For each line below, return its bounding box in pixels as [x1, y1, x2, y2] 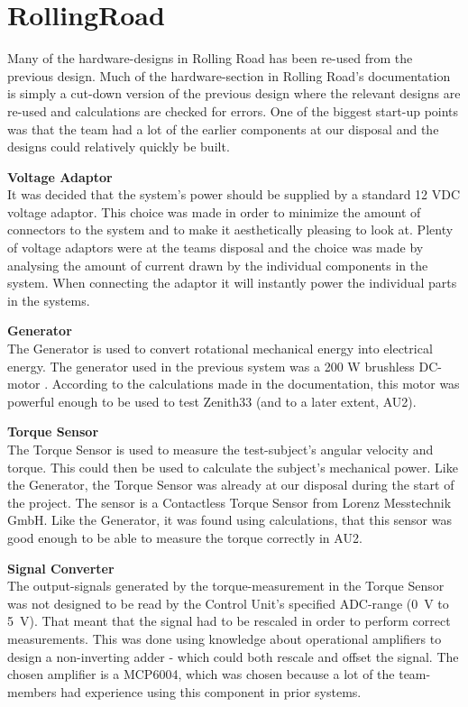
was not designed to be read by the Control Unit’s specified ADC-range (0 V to [7, 593, 449, 612]
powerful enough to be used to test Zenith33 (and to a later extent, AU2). [7, 391, 417, 410]
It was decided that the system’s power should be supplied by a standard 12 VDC [7, 185, 461, 204]
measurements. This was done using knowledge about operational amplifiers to [7, 629, 442, 647]
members [7, 682, 57, 701]
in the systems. [7, 290, 90, 309]
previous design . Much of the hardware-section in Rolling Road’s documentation [7, 66, 451, 85]
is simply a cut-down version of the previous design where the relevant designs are [7, 84, 461, 103]
